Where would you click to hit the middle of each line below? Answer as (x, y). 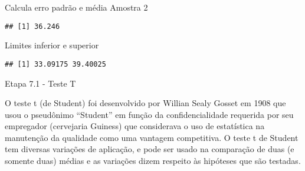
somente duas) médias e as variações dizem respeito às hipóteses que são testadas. (153, 161)
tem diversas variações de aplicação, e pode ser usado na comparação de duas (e (150, 149)
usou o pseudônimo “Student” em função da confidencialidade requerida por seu (149, 114)
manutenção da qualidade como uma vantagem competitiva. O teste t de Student (152, 137)
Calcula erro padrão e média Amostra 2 (76, 7)
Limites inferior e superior (52, 45)
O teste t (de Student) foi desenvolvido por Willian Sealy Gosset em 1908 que (145, 103)
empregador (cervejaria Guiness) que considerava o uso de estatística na (135, 126)
